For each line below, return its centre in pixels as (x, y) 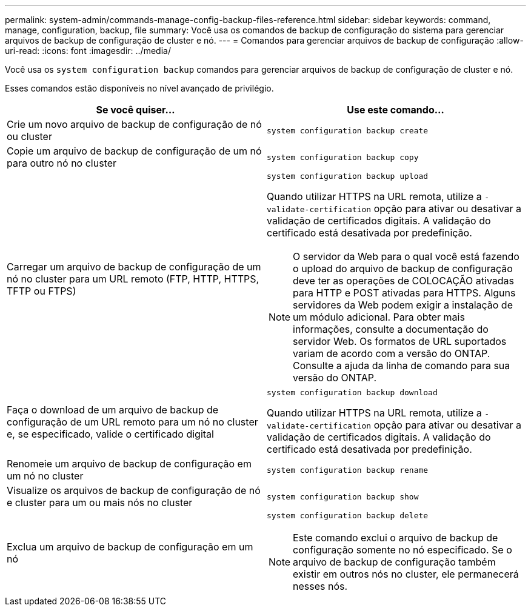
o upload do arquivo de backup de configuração (403, 269)
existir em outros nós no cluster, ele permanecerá (406, 574)
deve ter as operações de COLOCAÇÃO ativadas (404, 281)
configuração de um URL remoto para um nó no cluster (132, 422)
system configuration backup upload (348, 176)
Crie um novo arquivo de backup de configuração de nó (134, 124)
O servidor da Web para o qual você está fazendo (406, 256)
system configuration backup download (352, 392)
